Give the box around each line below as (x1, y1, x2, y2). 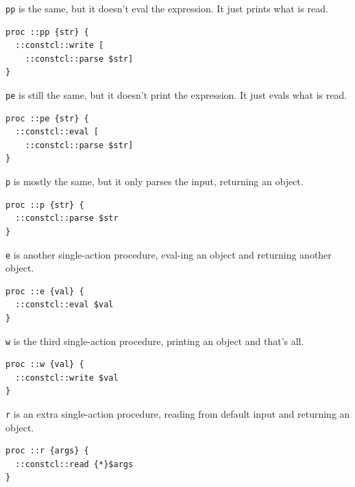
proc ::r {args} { (5, 446, 89, 456)
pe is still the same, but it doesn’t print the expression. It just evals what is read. (5, 88, 347, 102)
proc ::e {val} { (5, 286, 84, 296)
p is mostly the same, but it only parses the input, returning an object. (5, 174, 304, 189)
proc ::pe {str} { (5, 113, 89, 123)
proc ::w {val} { (5, 359, 84, 370)
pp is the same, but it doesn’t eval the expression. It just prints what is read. (5, 1, 328, 15)
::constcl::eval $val (15, 300, 114, 310)
